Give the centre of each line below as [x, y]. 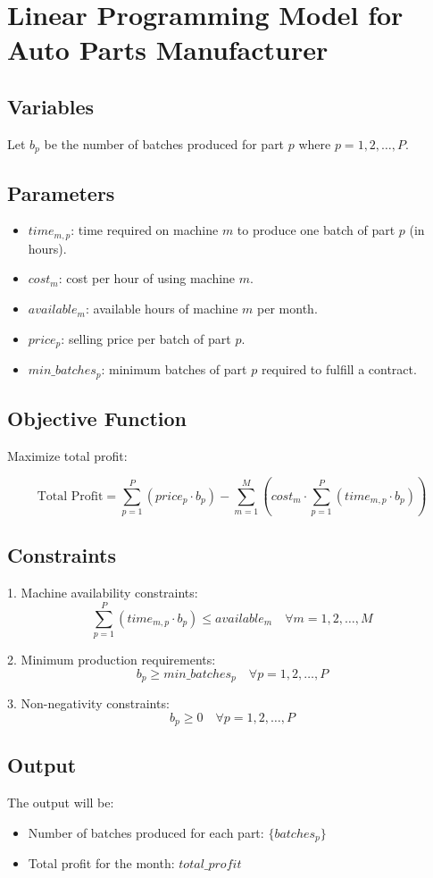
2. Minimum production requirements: [112, 659]
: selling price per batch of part [146, 338]
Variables [51, 106]
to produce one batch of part [316, 230]
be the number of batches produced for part [164, 143]
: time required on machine [145, 230]
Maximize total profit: [67, 455]
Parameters [61, 192]
